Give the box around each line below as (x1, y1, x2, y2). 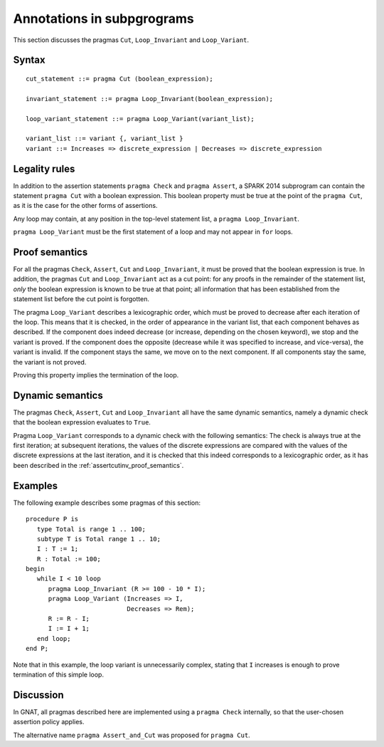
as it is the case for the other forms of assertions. (13, 202, 158, 210)
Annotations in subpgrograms (13, 11, 195, 26)
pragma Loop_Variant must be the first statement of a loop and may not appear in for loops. (13, 228, 293, 236)
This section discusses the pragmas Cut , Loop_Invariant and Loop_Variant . (13, 36, 249, 44)
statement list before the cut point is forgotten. (13, 295, 149, 303)
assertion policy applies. (13, 718, 85, 726)
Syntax (13, 54, 46, 66)
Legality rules (13, 162, 75, 174)
